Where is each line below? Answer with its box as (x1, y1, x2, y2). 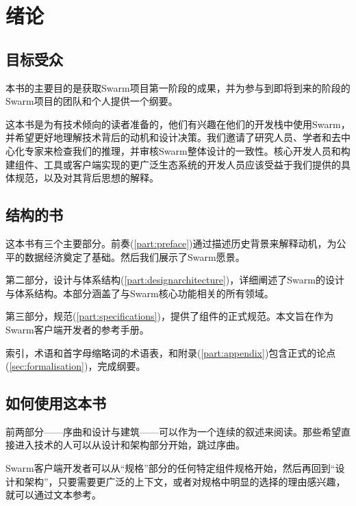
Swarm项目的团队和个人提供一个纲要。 (5, 94, 178, 108)
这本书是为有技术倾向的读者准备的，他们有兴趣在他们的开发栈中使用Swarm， (5, 116, 351, 131)
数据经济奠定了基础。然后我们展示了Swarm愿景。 (24, 249, 245, 264)
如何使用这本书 (5, 392, 106, 414)
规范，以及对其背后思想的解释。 (14, 170, 159, 185)
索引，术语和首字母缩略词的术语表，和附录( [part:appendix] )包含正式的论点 (5, 345, 336, 359)
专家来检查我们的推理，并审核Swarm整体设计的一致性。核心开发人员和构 (24, 143, 351, 157)
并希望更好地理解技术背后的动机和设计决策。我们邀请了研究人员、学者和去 (5, 130, 341, 144)
